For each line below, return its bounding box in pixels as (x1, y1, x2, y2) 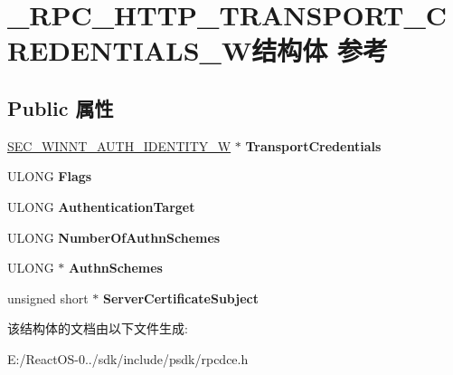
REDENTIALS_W (7, 32, 252, 69)
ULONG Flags (7, 167, 92, 186)
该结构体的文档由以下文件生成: (7, 319, 188, 338)
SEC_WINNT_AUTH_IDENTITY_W (7, 136, 231, 155)
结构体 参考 (251, 32, 388, 69)
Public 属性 (7, 93, 114, 121)
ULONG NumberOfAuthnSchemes (7, 227, 221, 246)
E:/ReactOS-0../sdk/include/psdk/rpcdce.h (7, 349, 249, 368)
